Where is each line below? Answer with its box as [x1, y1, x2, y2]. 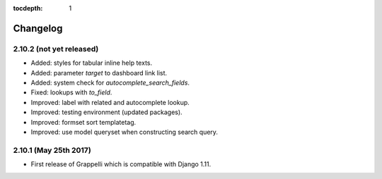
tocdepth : [13, 4, 43, 12]
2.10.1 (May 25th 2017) [13, 145, 91, 155]
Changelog [13, 22, 63, 35]
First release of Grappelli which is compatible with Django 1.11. [30, 160, 212, 168]
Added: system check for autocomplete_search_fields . [30, 78, 190, 87]
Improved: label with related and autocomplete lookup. [30, 98, 190, 106]
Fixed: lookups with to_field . [30, 88, 112, 97]
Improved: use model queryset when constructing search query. [30, 128, 219, 136]
